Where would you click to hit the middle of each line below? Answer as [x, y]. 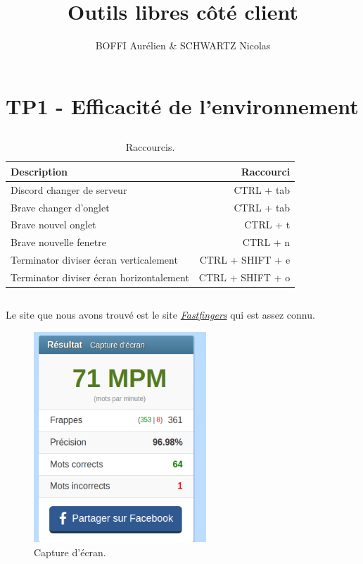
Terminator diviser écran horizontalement [100, 277]
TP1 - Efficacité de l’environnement [182, 105]
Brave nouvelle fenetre [58, 242]
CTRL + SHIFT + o [244, 277]
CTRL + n [266, 242]
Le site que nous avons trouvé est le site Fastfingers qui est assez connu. [160, 315]
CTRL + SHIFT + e [245, 260]
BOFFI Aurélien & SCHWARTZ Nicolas [183, 45]
